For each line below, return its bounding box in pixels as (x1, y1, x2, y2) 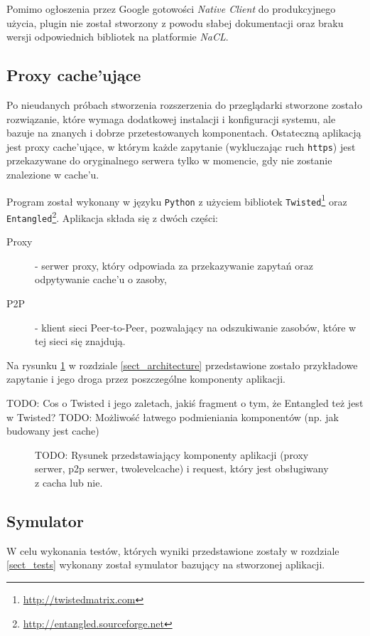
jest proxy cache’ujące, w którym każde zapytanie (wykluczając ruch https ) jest (6, 139, 356, 154)
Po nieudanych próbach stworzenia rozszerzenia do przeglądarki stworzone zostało (6, 97, 362, 112)
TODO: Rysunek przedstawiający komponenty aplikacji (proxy (35, 447, 309, 462)
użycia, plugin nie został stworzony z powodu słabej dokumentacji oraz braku (6, 15, 344, 30)
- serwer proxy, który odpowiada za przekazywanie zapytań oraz (35, 258, 313, 272)
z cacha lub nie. (35, 475, 103, 489)
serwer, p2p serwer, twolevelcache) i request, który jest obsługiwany (35, 461, 329, 476)
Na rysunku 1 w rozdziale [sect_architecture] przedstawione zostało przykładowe (6, 357, 358, 372)
